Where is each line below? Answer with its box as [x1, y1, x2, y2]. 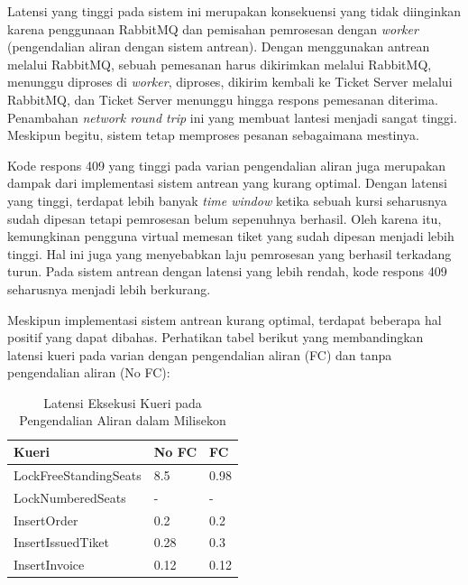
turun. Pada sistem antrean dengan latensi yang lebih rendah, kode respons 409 [7, 262, 447, 281]
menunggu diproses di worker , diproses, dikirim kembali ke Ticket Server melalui [7, 72, 453, 91]
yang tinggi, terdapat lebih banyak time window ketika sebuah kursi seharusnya [7, 190, 447, 209]
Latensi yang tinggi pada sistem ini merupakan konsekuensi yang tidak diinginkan [7, 2, 462, 20]
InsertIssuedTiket [14, 533, 110, 552]
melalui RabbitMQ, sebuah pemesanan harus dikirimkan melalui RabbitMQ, [7, 54, 432, 73]
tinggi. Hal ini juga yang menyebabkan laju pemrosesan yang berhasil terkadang [7, 244, 452, 263]
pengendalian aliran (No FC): [7, 363, 170, 382]
